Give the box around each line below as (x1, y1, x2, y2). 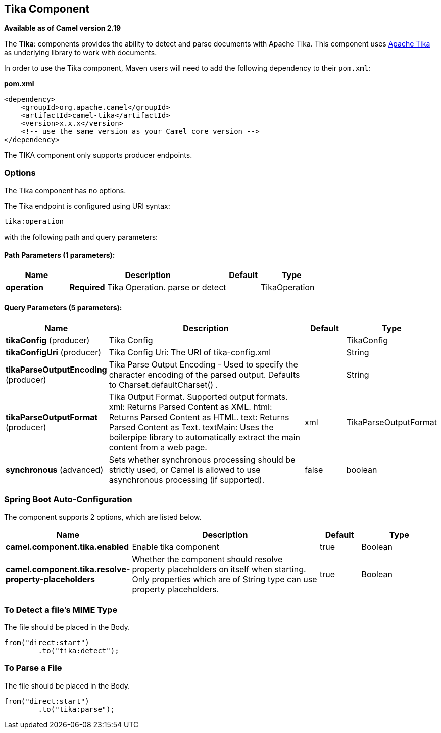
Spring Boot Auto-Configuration (4, 494, 132, 505)
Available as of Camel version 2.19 (4, 24, 121, 33)
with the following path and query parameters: (4, 233, 158, 242)
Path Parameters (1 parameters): (4, 250, 115, 259)
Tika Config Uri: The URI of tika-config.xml (109, 347, 271, 357)
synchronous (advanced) (6, 464, 104, 475)
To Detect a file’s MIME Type (4, 604, 118, 615)
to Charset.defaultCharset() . (109, 379, 218, 390)
